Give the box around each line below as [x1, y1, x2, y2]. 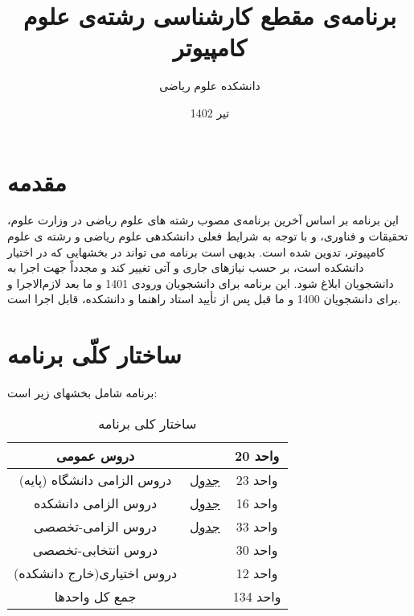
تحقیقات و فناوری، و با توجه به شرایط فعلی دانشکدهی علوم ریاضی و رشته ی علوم [7, 228, 408, 244]
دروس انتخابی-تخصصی [32, 540, 158, 559]
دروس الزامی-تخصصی [33, 516, 158, 536]
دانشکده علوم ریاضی [159, 77, 260, 94]
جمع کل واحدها [54, 586, 137, 606]
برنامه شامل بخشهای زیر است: [7, 384, 158, 401]
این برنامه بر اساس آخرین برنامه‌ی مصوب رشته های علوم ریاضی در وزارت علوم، [7, 211, 400, 228]
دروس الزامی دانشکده [33, 493, 158, 512]
